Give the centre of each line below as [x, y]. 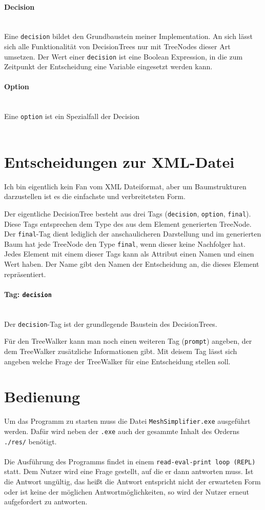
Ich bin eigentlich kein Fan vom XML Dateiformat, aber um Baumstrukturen [125, 186]
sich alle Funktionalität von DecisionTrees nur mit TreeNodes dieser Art [117, 46]
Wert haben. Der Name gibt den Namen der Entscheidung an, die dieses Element [132, 264]
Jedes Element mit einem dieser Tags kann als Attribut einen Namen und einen [129, 254]
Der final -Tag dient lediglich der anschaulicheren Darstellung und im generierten [133, 234]
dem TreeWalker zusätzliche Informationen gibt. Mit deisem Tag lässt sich [121, 351]
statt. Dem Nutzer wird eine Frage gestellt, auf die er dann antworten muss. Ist [129, 471]
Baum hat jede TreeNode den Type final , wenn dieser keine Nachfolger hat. [125, 243]
